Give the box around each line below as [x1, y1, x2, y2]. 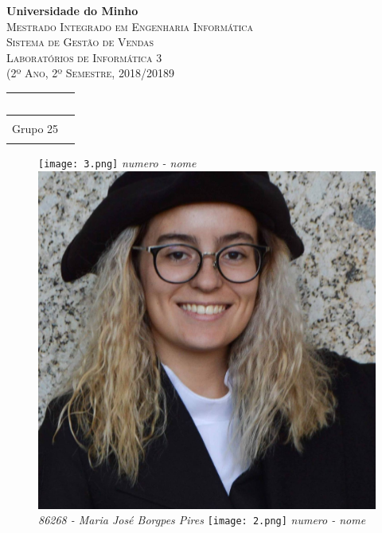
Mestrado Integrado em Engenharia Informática [6, 18, 254, 34]
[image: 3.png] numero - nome [38, 154, 197, 170]
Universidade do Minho [6, 2, 138, 18]
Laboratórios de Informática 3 [6, 49, 162, 65]
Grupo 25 [12, 120, 59, 136]
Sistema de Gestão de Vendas [6, 33, 154, 50]
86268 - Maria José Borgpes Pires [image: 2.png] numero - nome [38, 511, 366, 528]
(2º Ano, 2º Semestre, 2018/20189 [6, 65, 174, 81]
